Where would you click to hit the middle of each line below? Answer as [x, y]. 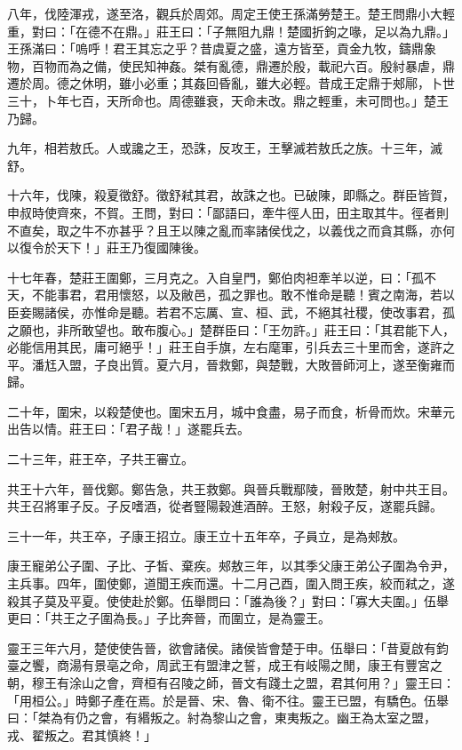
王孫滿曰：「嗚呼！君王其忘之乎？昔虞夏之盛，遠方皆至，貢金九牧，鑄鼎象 [222, 48]
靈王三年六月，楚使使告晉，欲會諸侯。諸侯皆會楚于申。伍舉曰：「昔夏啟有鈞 [228, 647]
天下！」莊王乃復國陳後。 [131, 247]
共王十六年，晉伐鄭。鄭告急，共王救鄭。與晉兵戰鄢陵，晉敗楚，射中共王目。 [231, 488]
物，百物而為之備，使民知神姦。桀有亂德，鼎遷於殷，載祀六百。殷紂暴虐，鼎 [231, 65]
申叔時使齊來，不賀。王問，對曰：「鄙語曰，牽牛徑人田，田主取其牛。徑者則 [228, 212]
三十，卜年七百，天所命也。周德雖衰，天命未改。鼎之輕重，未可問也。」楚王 [228, 100]
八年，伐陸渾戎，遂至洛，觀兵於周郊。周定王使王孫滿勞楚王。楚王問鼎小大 [225, 13]
